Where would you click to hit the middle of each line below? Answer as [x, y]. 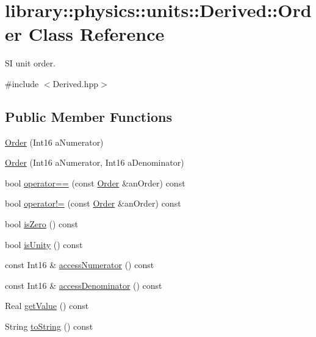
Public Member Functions [88, 116]
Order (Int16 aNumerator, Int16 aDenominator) [95, 162]
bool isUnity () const [44, 244]
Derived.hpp [76, 83]
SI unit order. [30, 63]
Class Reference [96, 34]
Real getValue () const [47, 306]
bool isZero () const [41, 224]
